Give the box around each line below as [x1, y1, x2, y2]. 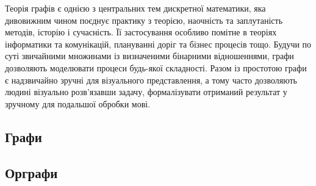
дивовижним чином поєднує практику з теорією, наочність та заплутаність [5, 13, 283, 26]
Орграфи [5, 163, 58, 182]
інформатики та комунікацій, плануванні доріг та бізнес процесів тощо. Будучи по [5, 37, 312, 50]
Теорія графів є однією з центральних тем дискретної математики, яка [5, 2, 266, 14]
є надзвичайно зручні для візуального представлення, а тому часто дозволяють [5, 73, 297, 86]
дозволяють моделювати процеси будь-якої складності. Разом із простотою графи [5, 61, 307, 74]
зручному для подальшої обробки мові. [5, 97, 151, 110]
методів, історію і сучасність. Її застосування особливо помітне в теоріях [5, 26, 277, 38]
